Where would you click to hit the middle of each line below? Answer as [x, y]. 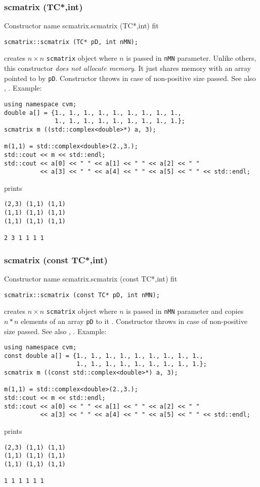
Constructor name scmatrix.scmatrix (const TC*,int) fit [91, 278]
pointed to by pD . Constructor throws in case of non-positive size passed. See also [130, 78]
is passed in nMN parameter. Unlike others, [191, 58]
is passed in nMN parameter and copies [185, 311]
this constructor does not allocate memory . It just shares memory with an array [127, 68]
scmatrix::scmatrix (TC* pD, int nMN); [71, 42]
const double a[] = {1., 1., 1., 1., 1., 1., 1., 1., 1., [104, 356]
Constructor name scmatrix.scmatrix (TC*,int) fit [81, 26]
